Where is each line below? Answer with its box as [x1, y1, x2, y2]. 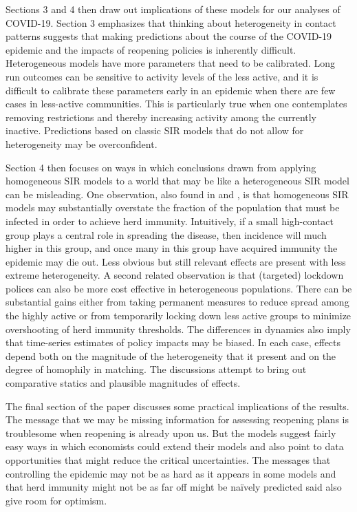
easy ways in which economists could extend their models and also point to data [6, 439, 344, 454]
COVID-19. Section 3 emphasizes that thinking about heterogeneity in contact [6, 15, 336, 30]
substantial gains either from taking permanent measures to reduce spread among [6, 295, 349, 309]
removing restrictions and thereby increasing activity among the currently [6, 109, 317, 124]
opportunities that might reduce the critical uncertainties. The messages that [6, 453, 331, 467]
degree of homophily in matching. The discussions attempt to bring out [6, 362, 307, 376]
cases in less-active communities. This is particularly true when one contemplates [6, 96, 347, 111]
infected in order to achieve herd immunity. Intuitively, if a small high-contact [6, 213, 334, 228]
